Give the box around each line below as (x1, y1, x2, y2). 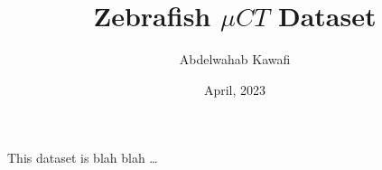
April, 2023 (203, 80, 266, 99)
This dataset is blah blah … (7, 148, 158, 167)
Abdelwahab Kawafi (179, 50, 291, 69)
